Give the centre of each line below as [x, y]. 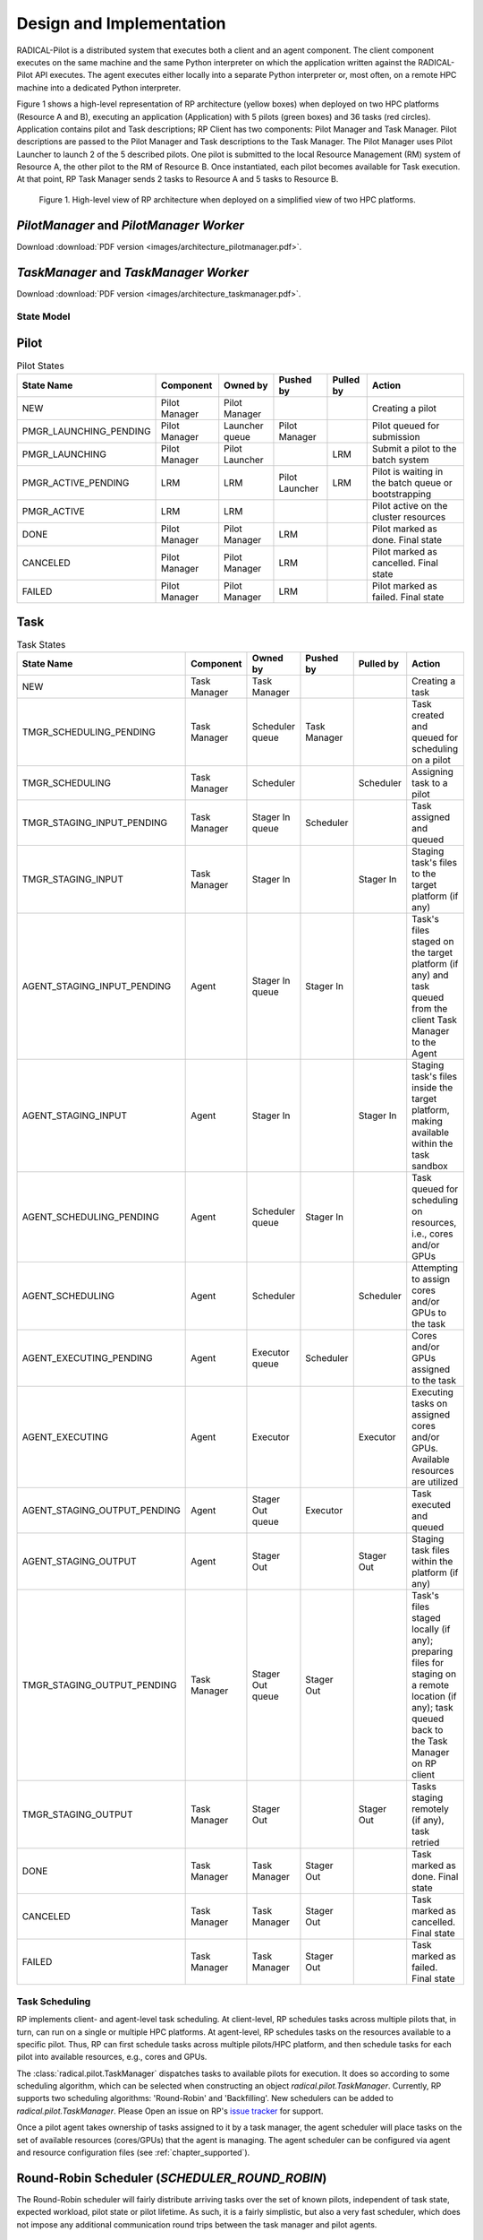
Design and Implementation [121, 23]
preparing [432, 1651]
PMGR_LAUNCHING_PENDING [86, 431]
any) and [430, 975]
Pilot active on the [410, 505]
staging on [434, 1674]
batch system [400, 460]
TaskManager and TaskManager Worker [133, 272]
